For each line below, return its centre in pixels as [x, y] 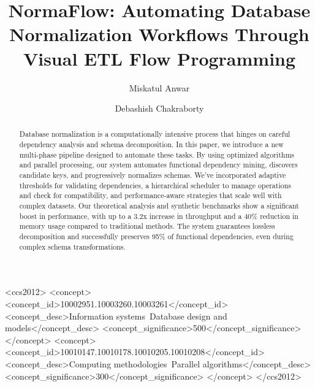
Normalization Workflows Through [159, 34]
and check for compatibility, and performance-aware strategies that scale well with [150, 195]
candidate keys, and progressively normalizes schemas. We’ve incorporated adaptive [153, 175]
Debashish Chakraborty [159, 108]
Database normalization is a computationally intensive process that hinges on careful [155, 134]
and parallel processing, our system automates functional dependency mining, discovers [158, 165]
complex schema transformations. [72, 246]
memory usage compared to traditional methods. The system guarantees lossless [147, 226]
